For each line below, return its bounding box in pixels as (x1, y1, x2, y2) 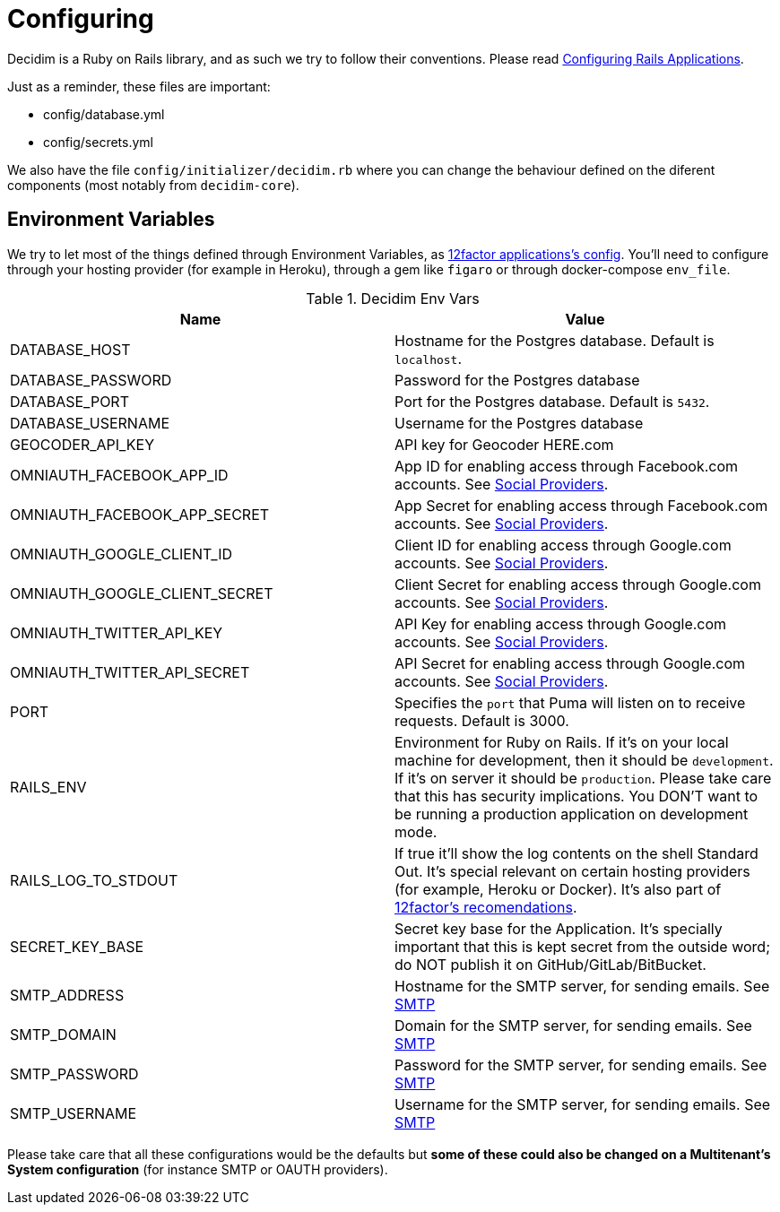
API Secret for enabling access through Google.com (394, 654, 746, 672)
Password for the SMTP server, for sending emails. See (394, 1055, 767, 1074)
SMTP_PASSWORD (10, 1064, 139, 1083)
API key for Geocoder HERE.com (394, 435, 614, 454)
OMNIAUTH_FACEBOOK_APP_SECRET (10, 505, 270, 524)
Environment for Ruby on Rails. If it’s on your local (394, 732, 729, 751)
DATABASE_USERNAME (10, 413, 169, 432)
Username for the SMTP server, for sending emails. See (394, 1095, 771, 1113)
